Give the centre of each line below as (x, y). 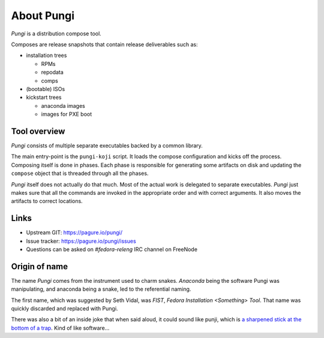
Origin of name (40, 266)
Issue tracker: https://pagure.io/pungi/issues (81, 241)
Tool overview (38, 131)
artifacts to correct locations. (47, 201)
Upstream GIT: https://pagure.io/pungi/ (74, 233)
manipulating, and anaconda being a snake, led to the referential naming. (101, 289)
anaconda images (63, 105)
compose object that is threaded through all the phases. (80, 173)
